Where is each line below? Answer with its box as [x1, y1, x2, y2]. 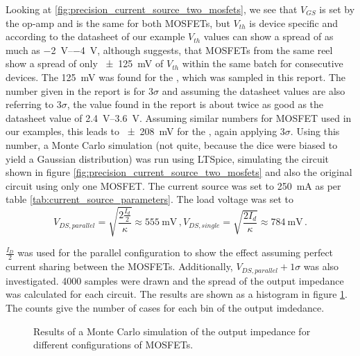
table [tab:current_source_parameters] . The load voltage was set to [6, 192, 294, 206]
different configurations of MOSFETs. [33, 337, 194, 352]
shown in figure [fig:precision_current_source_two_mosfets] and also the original [6, 165, 352, 179]
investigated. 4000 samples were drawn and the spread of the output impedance [6, 273, 344, 287]
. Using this [290, 124, 340, 139]
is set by [319, 2, 355, 16]
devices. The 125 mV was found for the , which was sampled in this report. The [6, 69, 346, 84]
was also [303, 259, 339, 274]
